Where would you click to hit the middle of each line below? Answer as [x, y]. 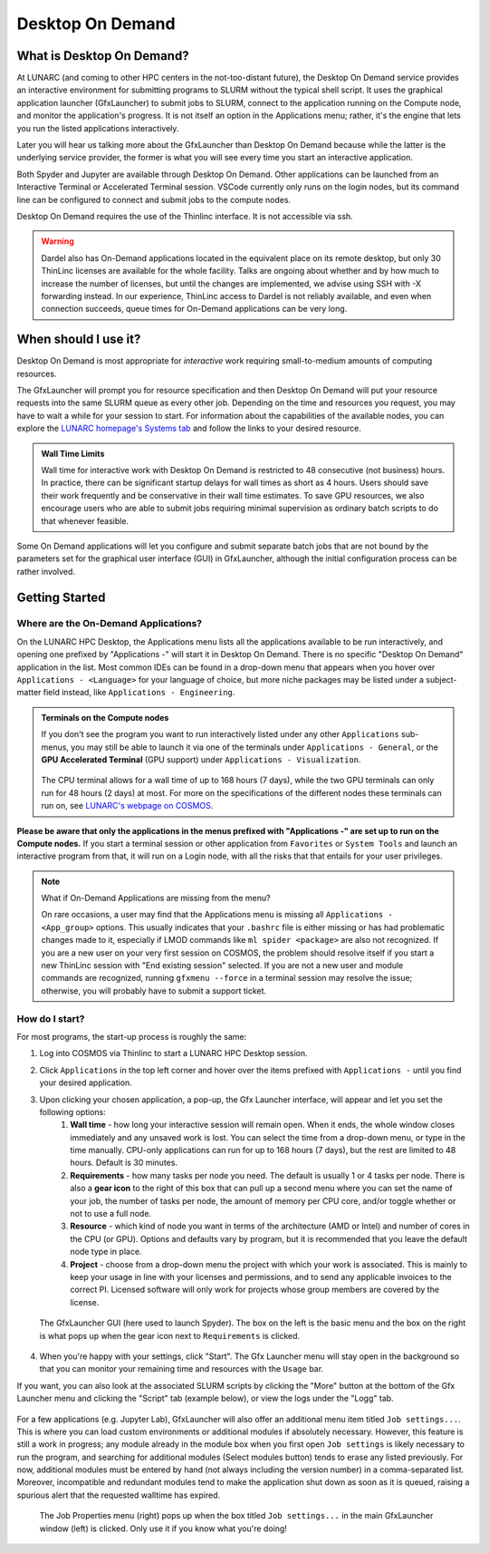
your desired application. [86, 1082]
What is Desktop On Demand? [103, 56]
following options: [72, 1111]
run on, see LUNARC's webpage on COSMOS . [127, 806]
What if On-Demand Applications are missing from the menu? [156, 898]
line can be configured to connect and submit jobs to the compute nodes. [154, 199]
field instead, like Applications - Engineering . [139, 693]
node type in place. [106, 1252]
